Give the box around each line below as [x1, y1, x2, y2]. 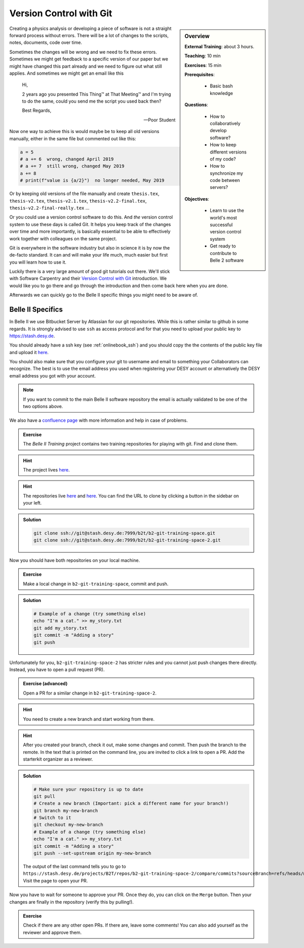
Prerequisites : [184, 71, 215, 77]
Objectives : [184, 196, 210, 202]
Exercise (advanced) [23, 681, 68, 687]
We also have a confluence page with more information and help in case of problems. [9, 417, 188, 424]
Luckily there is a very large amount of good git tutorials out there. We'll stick [9, 268, 170, 274]
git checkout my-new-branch [33, 822, 103, 828]
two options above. [23, 403, 63, 409]
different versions [210, 149, 247, 155]
